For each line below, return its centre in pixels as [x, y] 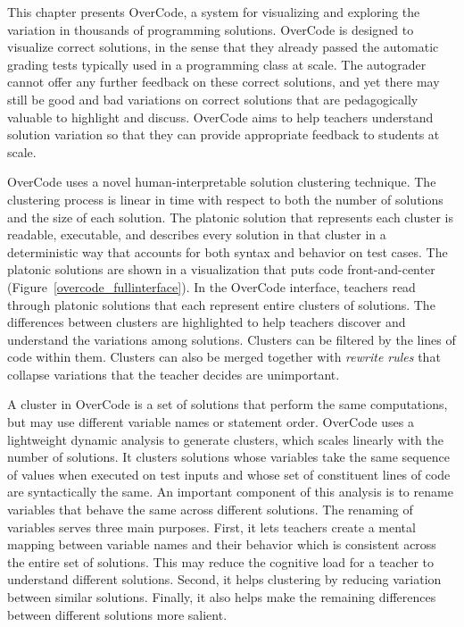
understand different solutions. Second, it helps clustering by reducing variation [224, 579]
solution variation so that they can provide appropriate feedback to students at [224, 134]
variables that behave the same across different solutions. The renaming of [210, 510]
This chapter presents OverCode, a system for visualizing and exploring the [214, 12]
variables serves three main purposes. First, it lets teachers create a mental [211, 527]
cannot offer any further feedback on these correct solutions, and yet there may [224, 82]
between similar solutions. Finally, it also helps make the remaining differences [222, 597]
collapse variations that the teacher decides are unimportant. [174, 374]
